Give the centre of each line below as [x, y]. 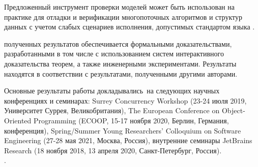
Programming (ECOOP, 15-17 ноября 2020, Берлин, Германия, [131, 120]
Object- [233, 110]
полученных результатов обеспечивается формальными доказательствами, [118, 43]
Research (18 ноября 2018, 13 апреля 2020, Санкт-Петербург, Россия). [113, 150]
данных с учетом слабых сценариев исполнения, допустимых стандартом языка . [130, 27]
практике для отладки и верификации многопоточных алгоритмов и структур [123, 16]
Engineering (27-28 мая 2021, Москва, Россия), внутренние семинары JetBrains [128, 140]
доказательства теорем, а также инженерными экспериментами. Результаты [120, 63]
